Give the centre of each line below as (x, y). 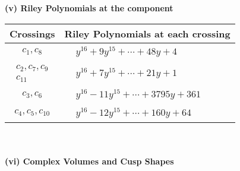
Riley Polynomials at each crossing (147, 33)
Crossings (32, 33)
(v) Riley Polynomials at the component (89, 8)
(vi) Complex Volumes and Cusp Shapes (89, 161)
